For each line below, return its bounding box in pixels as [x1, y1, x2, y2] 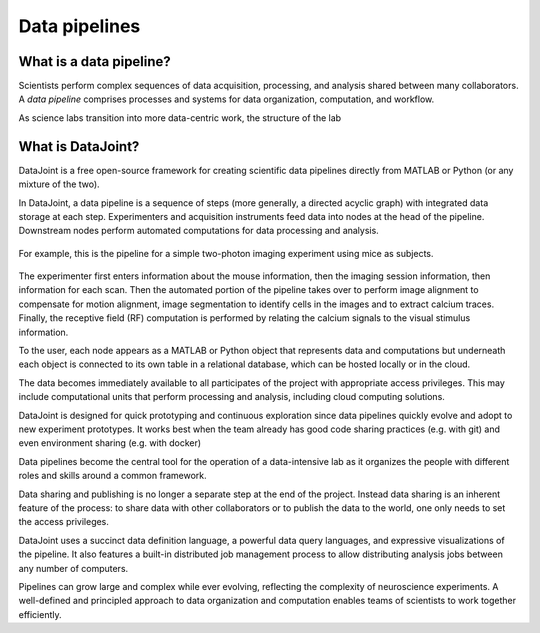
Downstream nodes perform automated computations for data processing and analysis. [18, 225, 379, 237]
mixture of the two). [18, 178, 100, 190]
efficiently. [18, 608, 62, 620]
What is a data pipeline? [18, 53, 172, 70]
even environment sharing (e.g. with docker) [18, 437, 202, 449]
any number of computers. [18, 562, 129, 574]
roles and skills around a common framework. [18, 470, 207, 482]
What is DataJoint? [18, 138, 140, 155]
